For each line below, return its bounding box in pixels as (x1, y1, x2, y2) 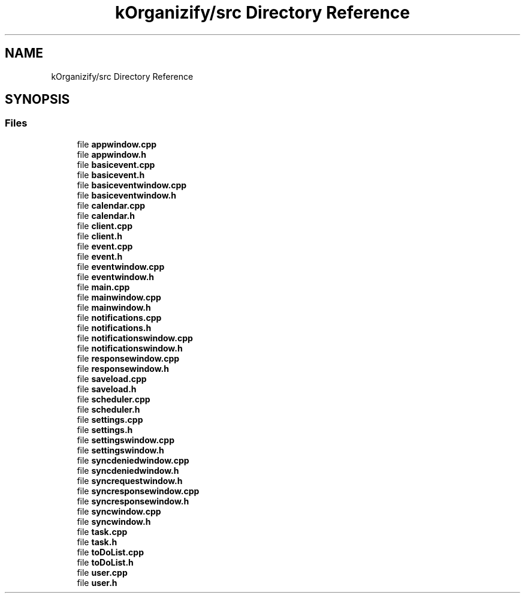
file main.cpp (77, 281, 130, 292)
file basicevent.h (77, 169, 145, 180)
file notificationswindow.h (77, 342, 183, 353)
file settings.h (77, 424, 133, 435)
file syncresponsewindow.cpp (77, 485, 200, 496)
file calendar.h (77, 210, 135, 221)
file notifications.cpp (77, 312, 162, 323)
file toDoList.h (77, 557, 134, 567)
